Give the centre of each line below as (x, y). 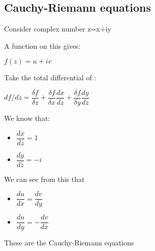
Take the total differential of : (50, 77)
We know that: (27, 118)
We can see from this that (44, 179)
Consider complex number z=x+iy (58, 29)
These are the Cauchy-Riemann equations (69, 243)
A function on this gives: (42, 45)
